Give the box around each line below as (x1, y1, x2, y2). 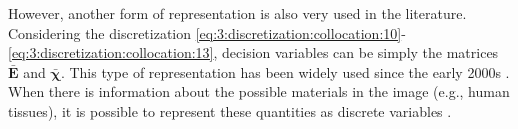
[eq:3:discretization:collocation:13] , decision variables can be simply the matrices (8, 42, 499, 63)
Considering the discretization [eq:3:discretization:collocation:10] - (8, 22, 406, 43)
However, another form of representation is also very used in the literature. (8, 3, 467, 23)
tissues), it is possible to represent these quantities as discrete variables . (8, 100, 452, 121)
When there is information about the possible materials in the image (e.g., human (8, 81, 510, 102)
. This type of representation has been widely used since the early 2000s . (60, 61, 510, 82)
